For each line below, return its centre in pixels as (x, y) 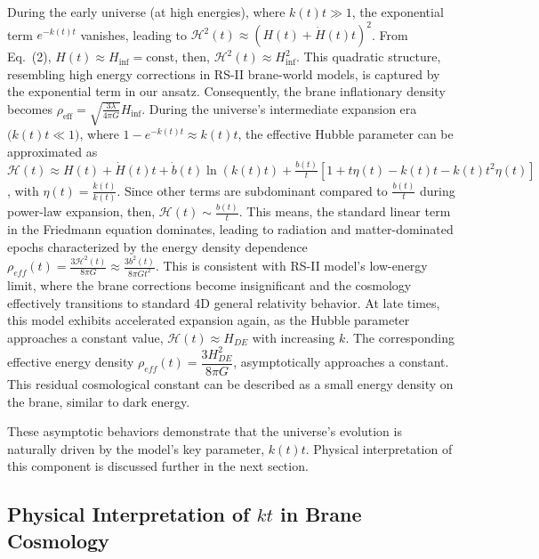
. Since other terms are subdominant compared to (252, 190)
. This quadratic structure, (368, 57)
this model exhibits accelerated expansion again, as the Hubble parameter (209, 320)
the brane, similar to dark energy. (99, 401)
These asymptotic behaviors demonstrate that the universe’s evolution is (205, 431)
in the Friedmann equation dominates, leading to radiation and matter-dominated (230, 229)
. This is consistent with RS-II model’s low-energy (291, 266)
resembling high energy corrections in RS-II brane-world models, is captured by (224, 73)
